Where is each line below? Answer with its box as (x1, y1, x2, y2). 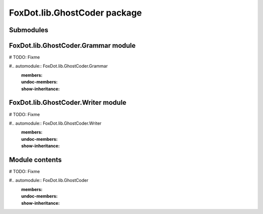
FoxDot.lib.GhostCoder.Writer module (9, 98, 127, 107)
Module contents (9, 156, 62, 164)
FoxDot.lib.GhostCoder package (9, 7, 142, 18)
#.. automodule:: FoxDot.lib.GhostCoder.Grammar (9, 63, 108, 69)
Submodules (9, 26, 49, 34)
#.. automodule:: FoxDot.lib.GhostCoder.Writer (9, 120, 102, 126)
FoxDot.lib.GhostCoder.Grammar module (9, 41, 136, 50)
